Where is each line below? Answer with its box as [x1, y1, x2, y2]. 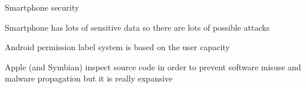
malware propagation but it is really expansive [5, 72, 173, 84]
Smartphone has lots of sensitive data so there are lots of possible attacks [5, 21, 270, 33]
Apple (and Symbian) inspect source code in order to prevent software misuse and [5, 60, 301, 73]
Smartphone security [5, 1, 80, 13]
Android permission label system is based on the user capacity [5, 41, 230, 53]
